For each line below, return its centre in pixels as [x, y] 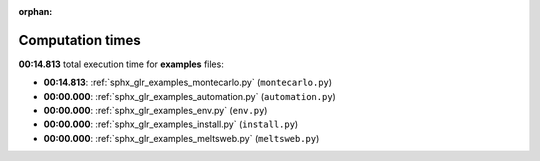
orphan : [35, 11]
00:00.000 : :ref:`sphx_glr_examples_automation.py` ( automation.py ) [190, 96]
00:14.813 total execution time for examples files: [121, 64]
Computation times [79, 40]
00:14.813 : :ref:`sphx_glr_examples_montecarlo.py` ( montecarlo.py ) [188, 82]
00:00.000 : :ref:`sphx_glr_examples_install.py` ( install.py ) [171, 124]
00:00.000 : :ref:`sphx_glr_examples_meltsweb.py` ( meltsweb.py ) [181, 138]
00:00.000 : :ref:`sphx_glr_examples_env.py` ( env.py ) [155, 111]
